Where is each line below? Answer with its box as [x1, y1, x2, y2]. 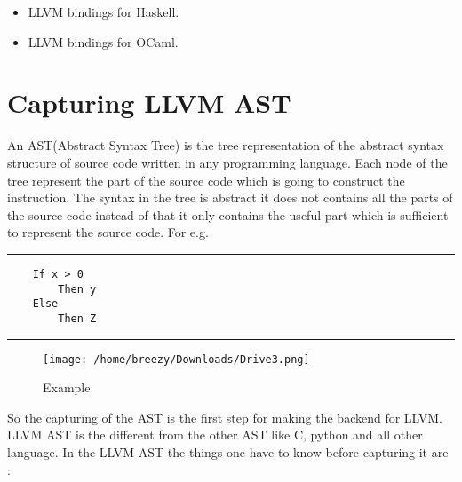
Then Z [58, 312, 97, 325]
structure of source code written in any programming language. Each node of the [7, 153, 448, 171]
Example [43, 378, 91, 397]
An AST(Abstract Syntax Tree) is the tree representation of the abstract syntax [7, 136, 444, 154]
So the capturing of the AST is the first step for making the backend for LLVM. [7, 407, 443, 426]
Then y [58, 282, 97, 296]
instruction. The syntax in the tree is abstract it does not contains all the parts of [7, 188, 453, 207]
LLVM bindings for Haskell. [28, 3, 179, 20]
